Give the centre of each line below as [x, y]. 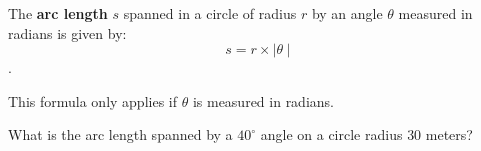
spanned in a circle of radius [210, 13]
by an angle [347, 13]
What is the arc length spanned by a [120, 134]
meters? [449, 134]
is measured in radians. [263, 100]
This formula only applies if [92, 100]
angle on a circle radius [331, 134]
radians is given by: [67, 32]
